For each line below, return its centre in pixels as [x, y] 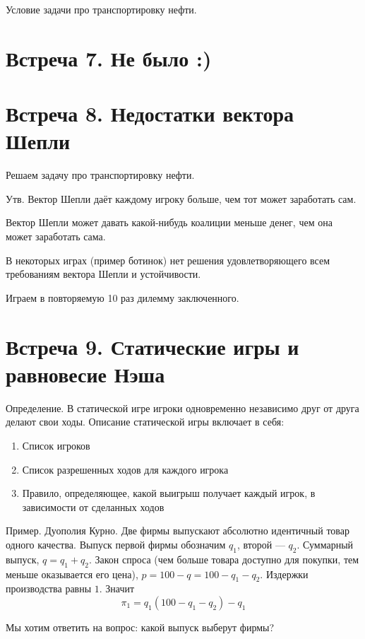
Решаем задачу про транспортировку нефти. [100, 175]
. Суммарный [325, 544]
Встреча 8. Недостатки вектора [150, 113]
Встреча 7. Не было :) [109, 58]
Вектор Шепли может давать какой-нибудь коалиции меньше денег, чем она [169, 222]
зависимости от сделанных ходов [93, 506]
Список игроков [56, 445]
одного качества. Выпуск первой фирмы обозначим [116, 544]
